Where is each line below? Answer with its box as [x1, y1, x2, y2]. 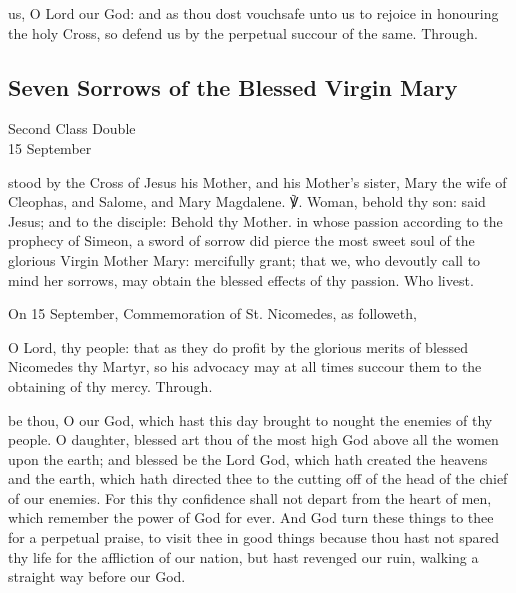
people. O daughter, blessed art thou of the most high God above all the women [8, 429, 499, 450]
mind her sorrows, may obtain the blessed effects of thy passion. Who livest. [8, 269, 474, 290]
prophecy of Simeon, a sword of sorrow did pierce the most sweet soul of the [8, 230, 475, 251]
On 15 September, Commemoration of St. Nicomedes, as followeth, [8, 303, 417, 324]
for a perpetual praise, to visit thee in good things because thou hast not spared [8, 527, 500, 548]
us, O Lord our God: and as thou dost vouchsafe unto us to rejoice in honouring [8, 3, 499, 23]
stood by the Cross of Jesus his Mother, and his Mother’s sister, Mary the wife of [8, 171, 507, 192]
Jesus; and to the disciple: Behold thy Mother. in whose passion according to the [8, 210, 503, 231]
